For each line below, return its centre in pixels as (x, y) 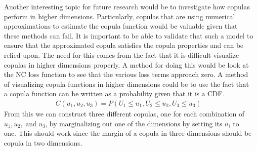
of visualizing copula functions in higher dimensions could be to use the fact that (127, 84)
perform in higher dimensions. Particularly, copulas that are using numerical (120, 16)
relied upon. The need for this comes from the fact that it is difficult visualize (122, 55)
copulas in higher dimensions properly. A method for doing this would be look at (127, 64)
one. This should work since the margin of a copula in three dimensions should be (128, 133)
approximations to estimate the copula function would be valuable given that (121, 26)
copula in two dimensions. (43, 142)
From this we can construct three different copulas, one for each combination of (124, 113)
